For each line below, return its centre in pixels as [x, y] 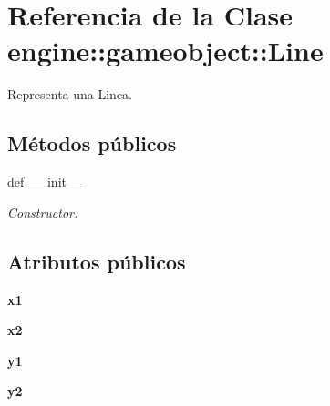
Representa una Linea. [70, 94]
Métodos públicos [92, 143]
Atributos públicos [97, 261]
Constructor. [43, 212]
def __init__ [46, 182]
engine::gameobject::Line [165, 51]
